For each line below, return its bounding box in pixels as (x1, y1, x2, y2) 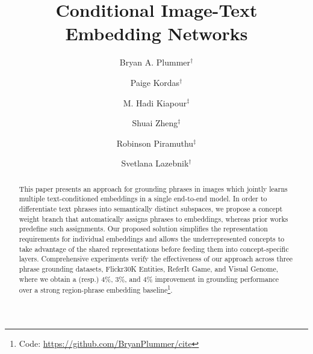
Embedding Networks (65, 21, 248, 46)
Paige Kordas (130, 76, 180, 88)
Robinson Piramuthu (116, 136, 194, 149)
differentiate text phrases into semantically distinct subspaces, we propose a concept (19, 203, 283, 213)
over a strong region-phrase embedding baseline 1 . (19, 283, 173, 295)
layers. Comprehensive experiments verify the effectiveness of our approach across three (19, 254, 293, 264)
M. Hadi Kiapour (123, 96, 187, 109)
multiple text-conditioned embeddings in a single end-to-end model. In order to (19, 194, 267, 204)
